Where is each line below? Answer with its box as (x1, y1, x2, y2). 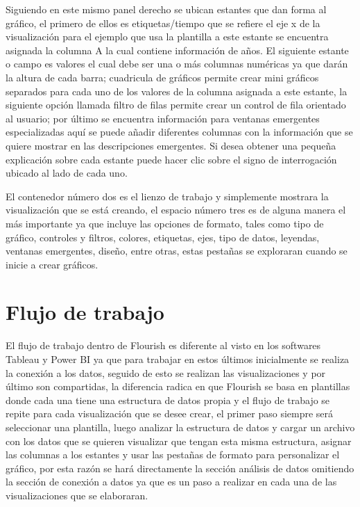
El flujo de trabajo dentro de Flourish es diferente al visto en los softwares (6, 338, 321, 353)
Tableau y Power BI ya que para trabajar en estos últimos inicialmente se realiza (6, 352, 350, 366)
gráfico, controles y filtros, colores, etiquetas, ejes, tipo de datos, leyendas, (6, 230, 320, 244)
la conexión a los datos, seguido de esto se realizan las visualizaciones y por (6, 365, 326, 380)
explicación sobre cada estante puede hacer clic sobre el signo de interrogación (6, 152, 337, 166)
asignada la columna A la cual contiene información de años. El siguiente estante (6, 42, 349, 57)
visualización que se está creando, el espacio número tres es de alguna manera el (6, 202, 346, 217)
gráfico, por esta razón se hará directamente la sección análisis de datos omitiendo (6, 460, 354, 475)
